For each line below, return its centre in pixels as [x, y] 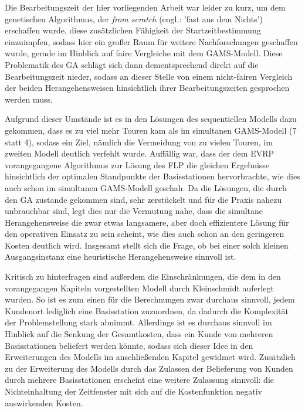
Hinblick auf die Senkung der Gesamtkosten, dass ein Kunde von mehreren [139, 334]
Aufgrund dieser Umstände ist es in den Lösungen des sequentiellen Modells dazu [151, 119]
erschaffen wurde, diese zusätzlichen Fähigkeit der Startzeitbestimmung [133, 30]
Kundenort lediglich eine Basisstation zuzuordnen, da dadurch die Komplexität [147, 310]
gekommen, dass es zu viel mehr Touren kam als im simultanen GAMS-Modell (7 [151, 130]
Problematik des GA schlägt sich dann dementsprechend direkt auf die [132, 64]
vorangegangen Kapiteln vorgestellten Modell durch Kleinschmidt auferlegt [139, 288]
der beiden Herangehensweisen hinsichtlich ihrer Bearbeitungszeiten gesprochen [147, 88]
